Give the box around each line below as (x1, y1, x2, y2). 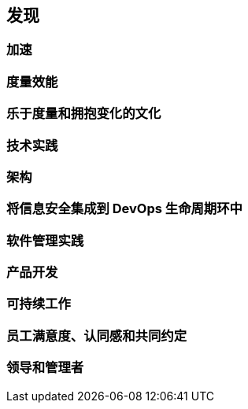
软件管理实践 (6, 232, 84, 249)
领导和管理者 (6, 359, 84, 376)
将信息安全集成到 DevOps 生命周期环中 (6, 201, 242, 217)
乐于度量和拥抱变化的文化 (6, 105, 161, 122)
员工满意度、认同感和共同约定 (6, 327, 187, 344)
